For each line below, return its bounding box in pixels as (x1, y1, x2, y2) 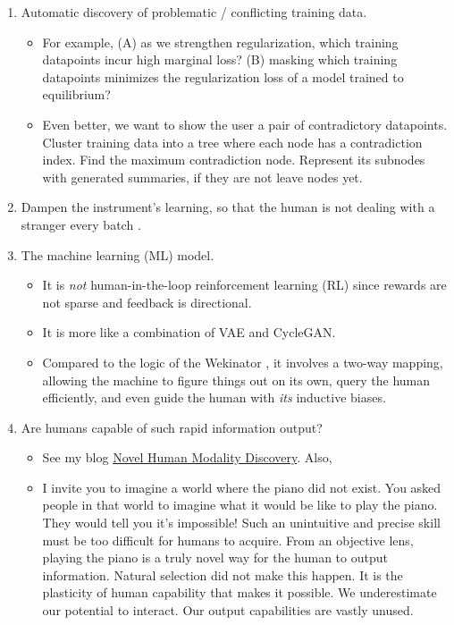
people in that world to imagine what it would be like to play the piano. (42, 495, 438, 514)
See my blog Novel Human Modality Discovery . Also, (42, 448, 332, 467)
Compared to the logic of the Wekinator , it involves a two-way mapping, (42, 352, 443, 371)
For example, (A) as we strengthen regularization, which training (42, 32, 399, 51)
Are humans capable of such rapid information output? (21, 418, 323, 436)
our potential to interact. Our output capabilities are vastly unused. (42, 601, 414, 620)
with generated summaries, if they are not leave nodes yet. (42, 167, 363, 186)
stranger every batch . (21, 215, 141, 233)
